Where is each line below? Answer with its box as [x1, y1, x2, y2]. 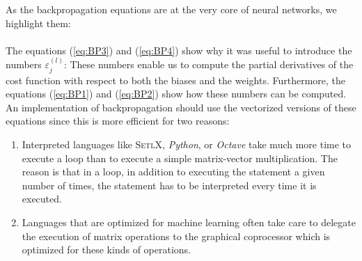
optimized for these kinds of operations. [22, 242, 191, 257]
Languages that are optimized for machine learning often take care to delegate [22, 214, 356, 229]
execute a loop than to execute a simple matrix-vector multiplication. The [22, 150, 338, 165]
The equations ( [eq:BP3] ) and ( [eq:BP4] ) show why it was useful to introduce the [6, 42, 352, 57]
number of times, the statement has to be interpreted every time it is [22, 177, 317, 192]
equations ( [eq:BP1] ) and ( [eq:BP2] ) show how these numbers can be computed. [6, 86, 347, 101]
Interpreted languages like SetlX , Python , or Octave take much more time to [22, 136, 352, 151]
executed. [22, 191, 62, 206]
